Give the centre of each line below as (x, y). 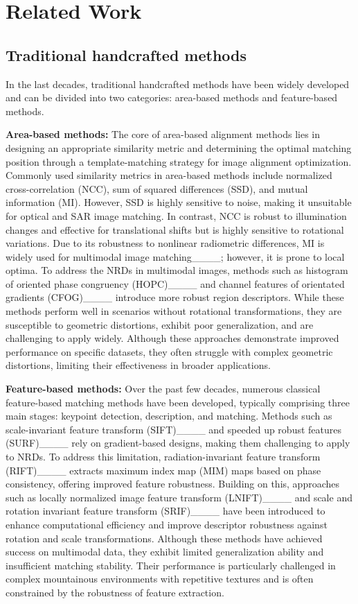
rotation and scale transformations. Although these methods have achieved (164, 538)
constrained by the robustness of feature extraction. (115, 592)
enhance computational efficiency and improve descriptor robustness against (167, 524)
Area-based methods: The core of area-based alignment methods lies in (163, 134)
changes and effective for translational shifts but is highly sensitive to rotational (175, 229)
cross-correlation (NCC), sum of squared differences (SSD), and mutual (157, 188)
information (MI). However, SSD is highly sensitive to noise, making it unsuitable (179, 202)
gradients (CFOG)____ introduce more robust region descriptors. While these (175, 297)
